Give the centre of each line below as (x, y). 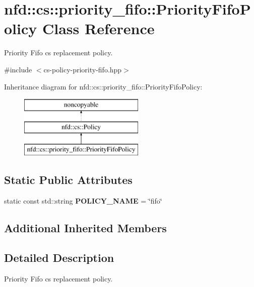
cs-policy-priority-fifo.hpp (83, 69)
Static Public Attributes (68, 180)
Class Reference (98, 28)
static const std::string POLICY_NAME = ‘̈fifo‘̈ (83, 201)
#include (18, 69)
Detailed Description (59, 258)
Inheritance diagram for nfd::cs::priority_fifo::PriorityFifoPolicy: (103, 86)
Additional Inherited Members (85, 228)
